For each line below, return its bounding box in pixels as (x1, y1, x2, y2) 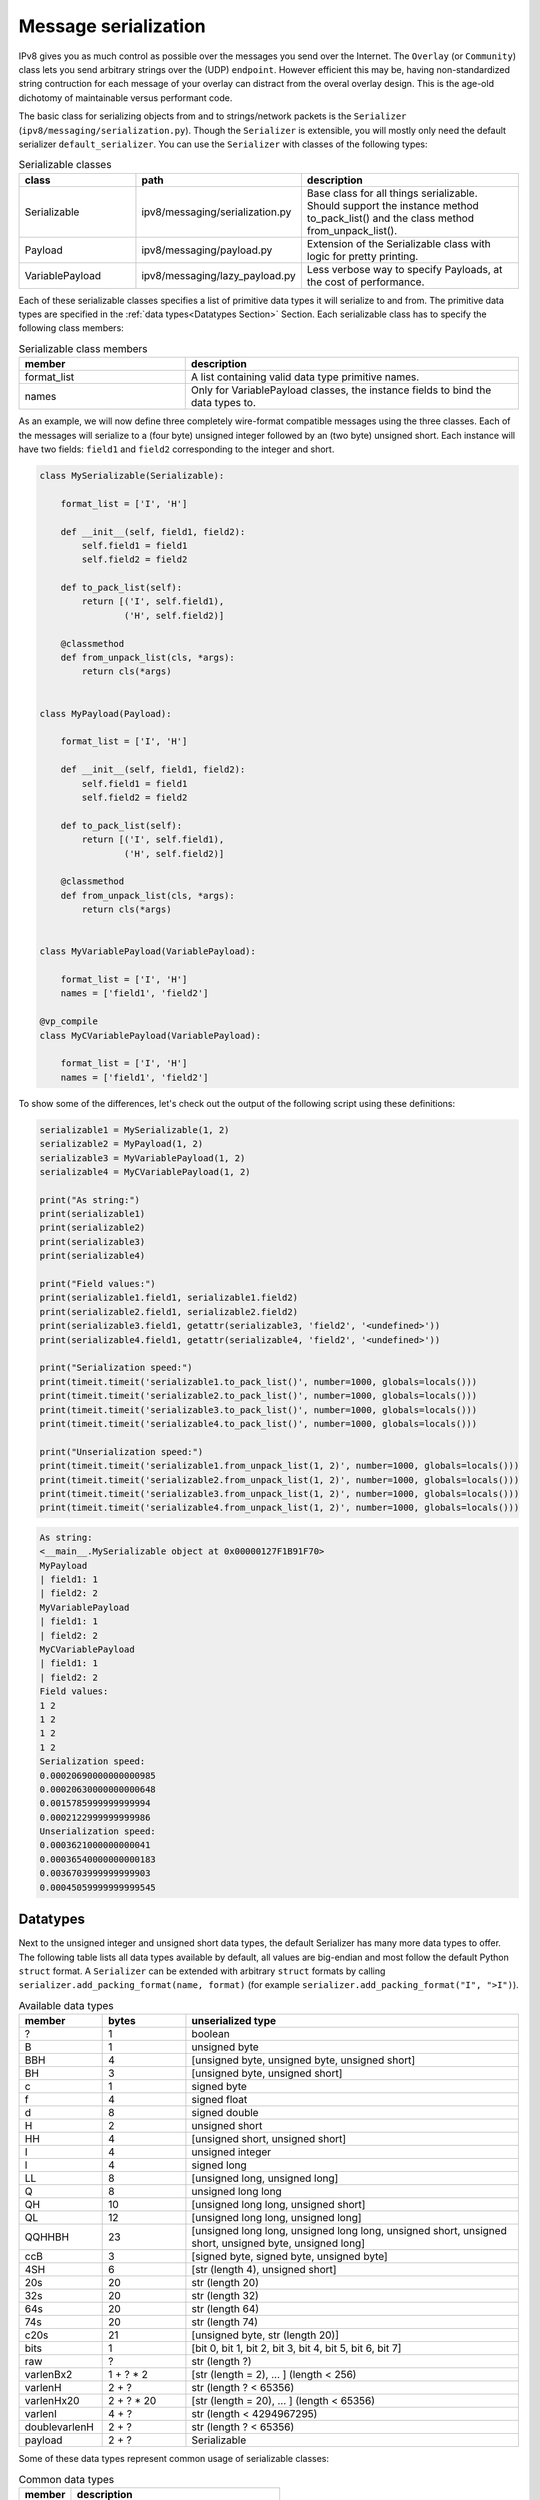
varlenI (24, 2407, 57, 2421)
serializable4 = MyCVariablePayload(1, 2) (39, 1166, 251, 1177)
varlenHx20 (24, 2394, 80, 2408)
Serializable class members (18, 342, 149, 356)
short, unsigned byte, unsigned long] (191, 2236, 365, 2250)
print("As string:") (39, 1194, 140, 1205)
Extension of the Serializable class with (306, 236, 492, 250)
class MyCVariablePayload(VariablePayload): (39, 1030, 262, 1041)
